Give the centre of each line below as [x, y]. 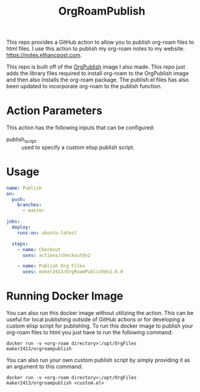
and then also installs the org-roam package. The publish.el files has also [98, 80]
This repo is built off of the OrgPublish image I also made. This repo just [96, 67]
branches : [30, 205]
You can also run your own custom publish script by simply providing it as [98, 360]
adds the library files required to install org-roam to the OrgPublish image [98, 74]
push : [19, 199]
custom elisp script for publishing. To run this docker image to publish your [100, 326]
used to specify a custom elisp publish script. [78, 147]
